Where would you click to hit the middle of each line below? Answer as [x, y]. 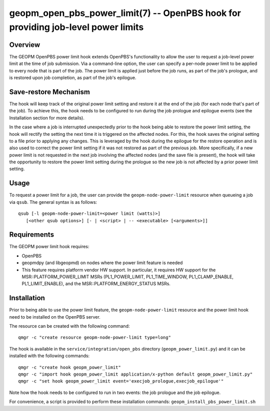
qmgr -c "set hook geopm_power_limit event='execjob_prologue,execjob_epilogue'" [121, 381]
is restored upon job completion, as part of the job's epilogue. [73, 78]
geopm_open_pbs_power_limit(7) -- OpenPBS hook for [125, 13]
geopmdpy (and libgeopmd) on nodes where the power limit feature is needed [102, 263]
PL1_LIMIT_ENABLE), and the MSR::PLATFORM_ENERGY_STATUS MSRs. [96, 284]
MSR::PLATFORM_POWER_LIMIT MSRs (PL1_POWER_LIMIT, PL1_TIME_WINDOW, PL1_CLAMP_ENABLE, [127, 277]
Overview [25, 45]
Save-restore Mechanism [49, 92]
